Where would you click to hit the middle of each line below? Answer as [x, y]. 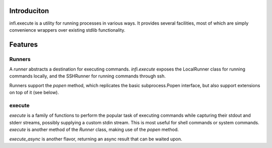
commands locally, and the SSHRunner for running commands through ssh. [88, 76]
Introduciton [29, 11]
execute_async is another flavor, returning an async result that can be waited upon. [96, 139]
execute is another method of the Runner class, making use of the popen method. [94, 130]
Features [23, 45]
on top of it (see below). [34, 93]
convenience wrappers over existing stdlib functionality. [67, 30]
